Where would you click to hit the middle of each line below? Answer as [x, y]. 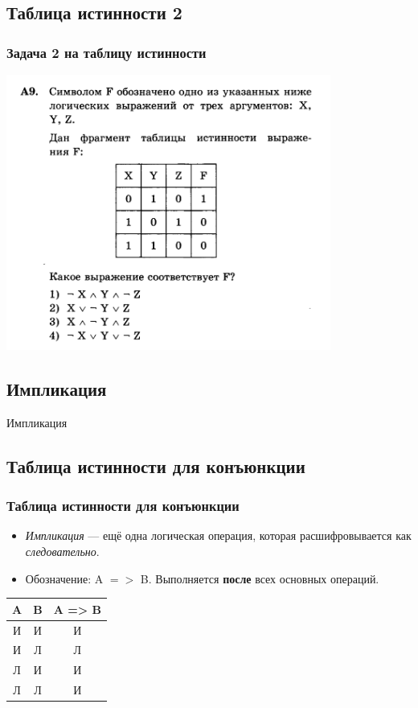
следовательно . [62, 551]
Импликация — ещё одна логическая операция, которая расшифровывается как [218, 535]
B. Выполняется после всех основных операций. [260, 578]
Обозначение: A [64, 578]
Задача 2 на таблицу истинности [107, 52]
